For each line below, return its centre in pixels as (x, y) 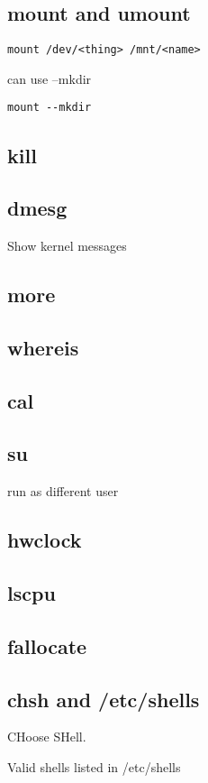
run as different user (63, 491)
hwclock (45, 540)
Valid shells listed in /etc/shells (94, 766)
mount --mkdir (50, 108)
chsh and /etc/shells (104, 699)
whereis (43, 347)
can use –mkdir (50, 78)
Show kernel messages (67, 246)
